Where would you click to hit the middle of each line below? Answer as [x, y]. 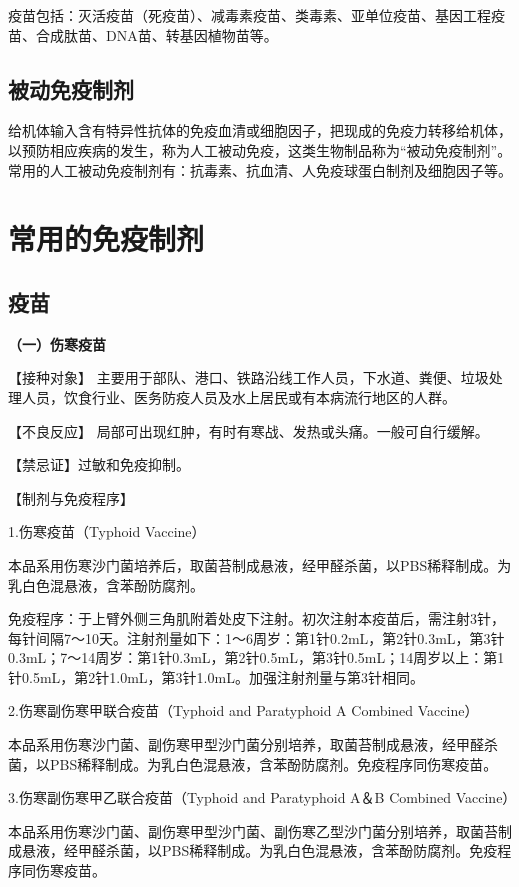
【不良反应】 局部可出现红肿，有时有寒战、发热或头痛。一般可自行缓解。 [248, 430]
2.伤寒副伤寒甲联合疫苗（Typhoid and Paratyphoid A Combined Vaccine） [243, 710]
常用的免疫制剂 [106, 238]
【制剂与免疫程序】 [71, 497]
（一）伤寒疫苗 [57, 343]
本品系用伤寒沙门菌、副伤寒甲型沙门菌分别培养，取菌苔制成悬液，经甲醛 [246, 744]
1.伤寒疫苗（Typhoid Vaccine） [107, 531]
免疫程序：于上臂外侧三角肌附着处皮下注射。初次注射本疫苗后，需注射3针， [256, 618]
